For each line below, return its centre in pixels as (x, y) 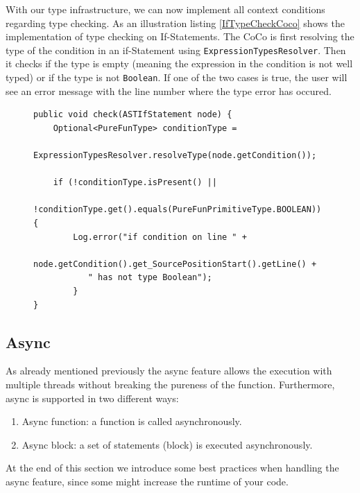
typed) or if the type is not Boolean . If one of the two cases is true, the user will (177, 77)
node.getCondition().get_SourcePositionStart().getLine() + (175, 264)
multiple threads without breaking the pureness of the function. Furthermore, (170, 384)
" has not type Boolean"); (150, 278)
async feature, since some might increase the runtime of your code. (147, 481)
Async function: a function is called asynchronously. (132, 421)
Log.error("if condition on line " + (160, 237)
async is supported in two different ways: (92, 398)
